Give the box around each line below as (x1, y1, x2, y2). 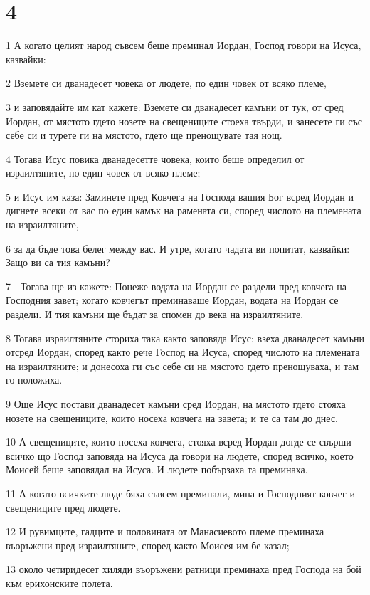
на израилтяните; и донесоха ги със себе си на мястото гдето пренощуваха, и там (6, 358, 359, 373)
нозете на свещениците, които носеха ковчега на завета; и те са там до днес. (6, 410, 338, 425)
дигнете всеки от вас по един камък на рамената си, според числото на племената (6, 203, 361, 218)
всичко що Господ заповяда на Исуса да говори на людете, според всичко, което (6, 448, 354, 463)
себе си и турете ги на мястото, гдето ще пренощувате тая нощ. (6, 127, 282, 142)
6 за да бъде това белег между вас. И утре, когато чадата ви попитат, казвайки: (6, 241, 350, 256)
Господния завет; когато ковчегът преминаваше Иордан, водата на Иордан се (6, 293, 339, 307)
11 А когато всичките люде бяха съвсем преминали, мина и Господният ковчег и (6, 485, 355, 500)
